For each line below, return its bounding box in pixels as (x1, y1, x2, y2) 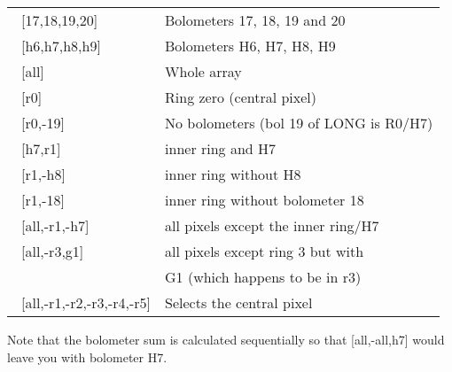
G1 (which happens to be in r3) (165, 267, 362, 287)
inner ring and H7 (165, 138, 277, 159)
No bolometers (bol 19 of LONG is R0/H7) (165, 112, 433, 133)
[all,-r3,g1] (21, 241, 84, 261)
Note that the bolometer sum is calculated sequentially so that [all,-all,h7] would (7, 330, 445, 348)
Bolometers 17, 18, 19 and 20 (165, 10, 346, 30)
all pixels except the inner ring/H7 (165, 215, 379, 236)
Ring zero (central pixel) (165, 87, 317, 107)
